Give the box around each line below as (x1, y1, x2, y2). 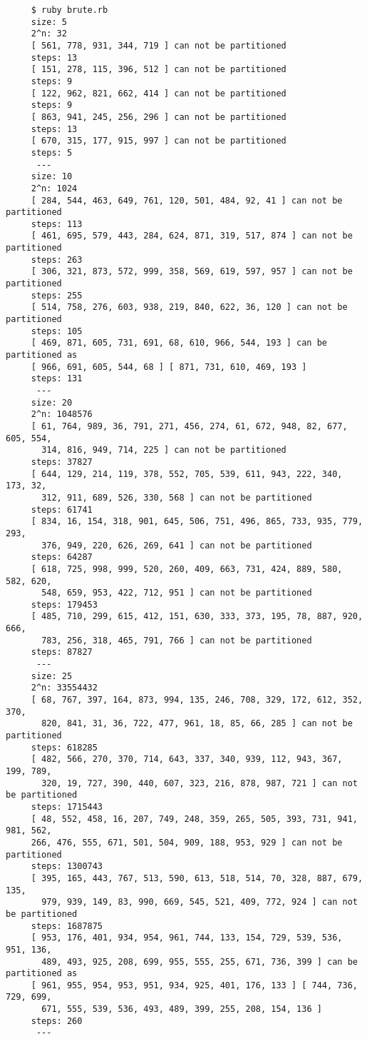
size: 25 (31, 671, 73, 681)
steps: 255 (31, 290, 83, 301)
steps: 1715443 (31, 801, 103, 812)
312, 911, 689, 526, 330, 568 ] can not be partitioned (41, 492, 312, 503)
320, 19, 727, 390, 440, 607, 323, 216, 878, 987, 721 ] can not (41, 778, 358, 788)
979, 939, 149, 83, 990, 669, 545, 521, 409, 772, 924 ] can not (41, 897, 358, 908)
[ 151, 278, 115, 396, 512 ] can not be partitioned (31, 64, 286, 75)
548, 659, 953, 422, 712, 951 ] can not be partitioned (41, 588, 312, 598)
